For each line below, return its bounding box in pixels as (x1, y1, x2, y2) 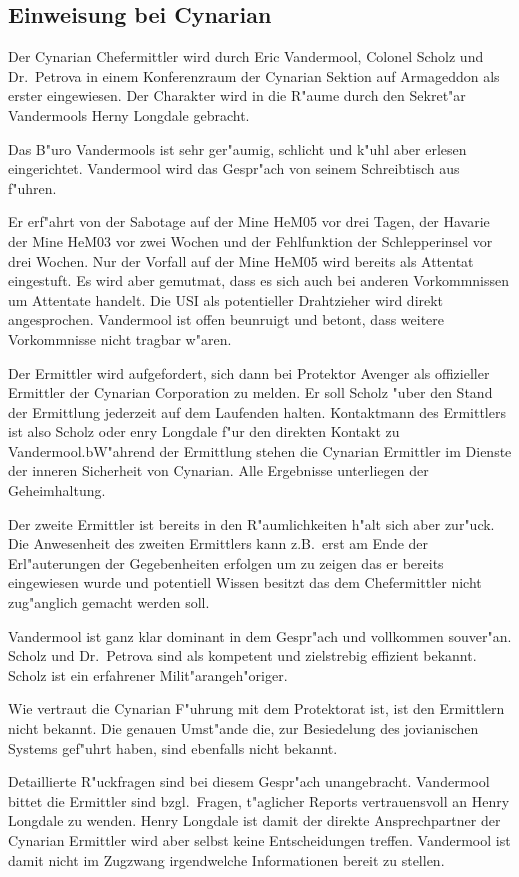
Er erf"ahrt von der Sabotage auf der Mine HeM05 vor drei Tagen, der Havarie (8, 211, 490, 232)
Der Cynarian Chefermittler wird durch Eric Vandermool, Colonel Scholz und (8, 46, 484, 67)
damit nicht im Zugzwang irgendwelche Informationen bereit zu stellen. (8, 849, 445, 870)
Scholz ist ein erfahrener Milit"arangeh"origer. (8, 664, 288, 685)
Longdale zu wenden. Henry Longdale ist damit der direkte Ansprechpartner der (8, 810, 501, 831)
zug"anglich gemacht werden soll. (8, 592, 210, 613)
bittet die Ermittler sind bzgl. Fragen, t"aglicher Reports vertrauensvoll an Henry (8, 790, 510, 811)
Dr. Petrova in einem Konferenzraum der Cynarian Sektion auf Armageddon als (8, 65, 500, 86)
